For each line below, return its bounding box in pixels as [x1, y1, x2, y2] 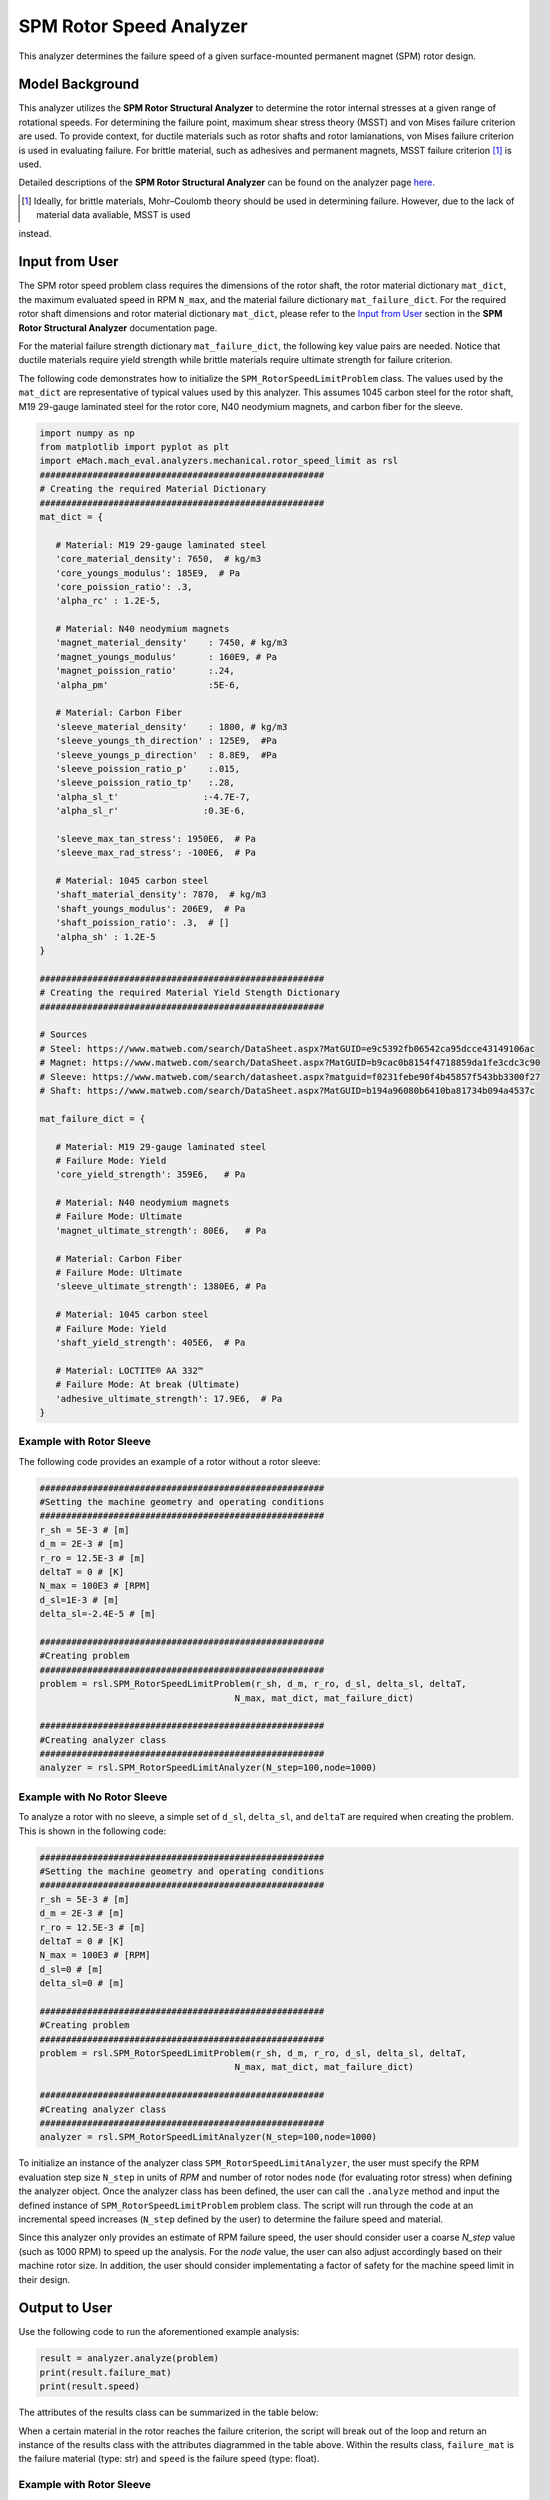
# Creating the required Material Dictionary [39, 483, 267, 495]
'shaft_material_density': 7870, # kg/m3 [55, 889, 267, 900]
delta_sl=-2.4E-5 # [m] [39, 1608, 157, 1620]
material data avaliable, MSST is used [36, 209, 191, 221]
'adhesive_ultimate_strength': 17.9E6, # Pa [55, 1393, 283, 1404]
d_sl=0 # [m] [39, 1963, 104, 1975]
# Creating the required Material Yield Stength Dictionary [39, 987, 341, 999]
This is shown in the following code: [18, 1825, 167, 1837]
